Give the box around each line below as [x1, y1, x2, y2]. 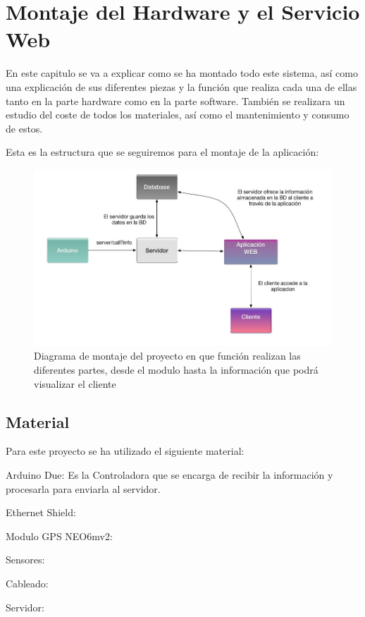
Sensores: [6, 552, 45, 567]
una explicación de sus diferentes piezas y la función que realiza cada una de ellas [6, 79, 357, 94]
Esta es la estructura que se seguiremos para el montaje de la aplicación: [6, 145, 319, 159]
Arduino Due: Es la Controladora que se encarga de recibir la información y [6, 468, 333, 482]
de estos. [6, 121, 43, 135]
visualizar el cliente [34, 376, 116, 391]
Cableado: [6, 576, 49, 590]
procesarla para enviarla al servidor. [6, 481, 161, 496]
